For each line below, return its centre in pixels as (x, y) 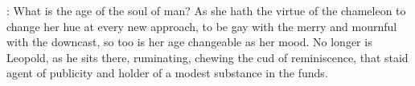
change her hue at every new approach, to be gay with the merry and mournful (202, 26)
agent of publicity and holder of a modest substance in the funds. (167, 73)
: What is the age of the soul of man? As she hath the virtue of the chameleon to (206, 10)
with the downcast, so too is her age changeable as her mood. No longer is (189, 42)
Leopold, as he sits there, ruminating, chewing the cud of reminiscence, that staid (207, 57)
